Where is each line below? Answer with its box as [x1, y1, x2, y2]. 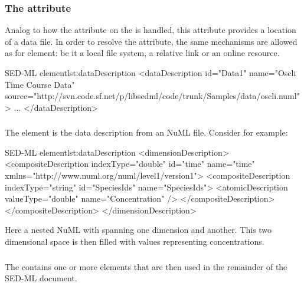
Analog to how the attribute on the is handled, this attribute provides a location [5, 24, 296, 36]
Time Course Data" [5, 78, 75, 90]
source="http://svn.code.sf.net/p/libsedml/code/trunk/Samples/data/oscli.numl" [5, 90, 300, 102]
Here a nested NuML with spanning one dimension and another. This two [5, 223, 272, 236]
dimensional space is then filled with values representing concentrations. [5, 235, 264, 248]
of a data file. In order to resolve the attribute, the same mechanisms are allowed [5, 35, 298, 47]
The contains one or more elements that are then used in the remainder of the [5, 260, 287, 272]
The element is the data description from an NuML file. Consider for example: [5, 126, 288, 139]
